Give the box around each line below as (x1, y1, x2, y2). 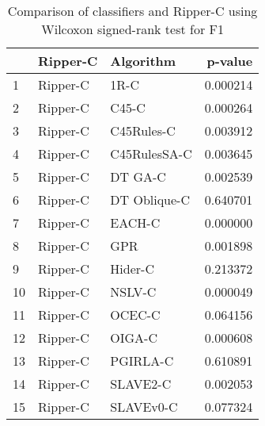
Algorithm (110, 52, 176, 70)
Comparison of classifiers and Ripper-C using (7, 2, 258, 20)
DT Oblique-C (110, 190, 191, 209)
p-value (206, 52, 253, 70)
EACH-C (110, 213, 161, 232)
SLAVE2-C (110, 374, 172, 393)
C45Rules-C (110, 121, 176, 140)
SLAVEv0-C (110, 397, 178, 416)
